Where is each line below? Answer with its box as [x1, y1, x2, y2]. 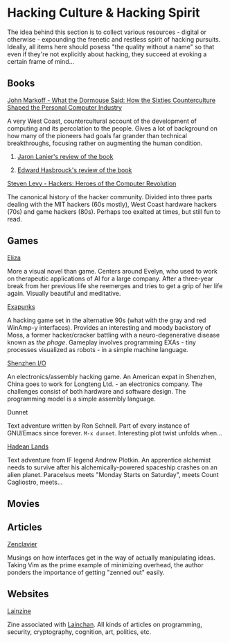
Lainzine [7, 606, 31, 615]
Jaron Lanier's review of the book [17, 152, 114, 160]
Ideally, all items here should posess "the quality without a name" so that [7, 42, 215, 51]
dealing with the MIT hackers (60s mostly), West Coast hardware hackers [7, 200, 217, 208]
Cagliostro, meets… [7, 478, 63, 486]
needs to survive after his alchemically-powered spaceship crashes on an [7, 463, 218, 471]
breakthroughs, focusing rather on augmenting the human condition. [7, 139, 203, 147]
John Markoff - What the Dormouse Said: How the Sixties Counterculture [7, 96, 216, 104]
